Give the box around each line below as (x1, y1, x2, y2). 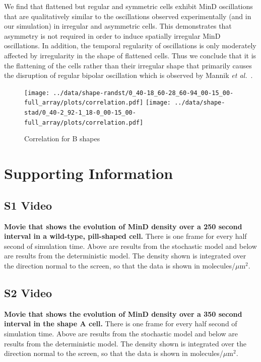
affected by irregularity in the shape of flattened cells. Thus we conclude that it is (4, 50, 256, 60)
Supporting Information (4, 163, 173, 184)
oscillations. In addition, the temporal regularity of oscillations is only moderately (4, 40, 256, 51)
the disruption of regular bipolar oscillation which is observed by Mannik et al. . (4, 70, 253, 80)
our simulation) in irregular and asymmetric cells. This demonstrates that (4, 21, 232, 31)
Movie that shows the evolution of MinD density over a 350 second (4, 308, 242, 319)
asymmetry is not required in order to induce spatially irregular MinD (4, 30, 221, 41)
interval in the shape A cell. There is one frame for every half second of (4, 318, 237, 329)
